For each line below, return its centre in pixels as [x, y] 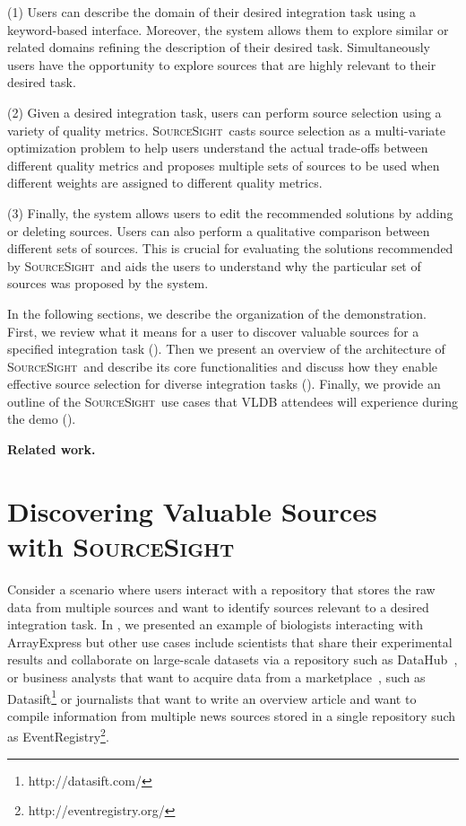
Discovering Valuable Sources [192, 510]
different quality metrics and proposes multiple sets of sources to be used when [224, 165]
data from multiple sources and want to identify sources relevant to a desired [218, 606]
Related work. [52, 449]
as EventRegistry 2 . [58, 735]
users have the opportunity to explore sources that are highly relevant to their [222, 64]
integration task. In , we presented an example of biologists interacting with [215, 624]
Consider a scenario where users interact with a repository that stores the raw [221, 589]
